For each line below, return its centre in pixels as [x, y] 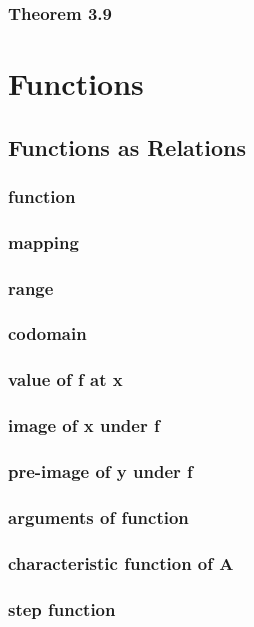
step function [62, 608]
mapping [43, 241]
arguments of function [98, 516]
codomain [47, 333]
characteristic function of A [121, 562]
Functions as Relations [127, 146]
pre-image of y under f [100, 470]
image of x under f [84, 425]
